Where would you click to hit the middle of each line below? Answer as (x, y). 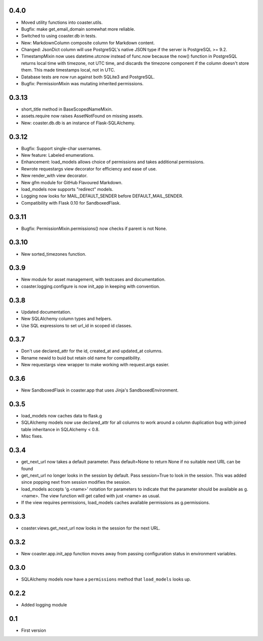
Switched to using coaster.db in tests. (59, 36)
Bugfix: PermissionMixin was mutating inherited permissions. (82, 84)
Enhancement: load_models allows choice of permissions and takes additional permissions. (113, 162)
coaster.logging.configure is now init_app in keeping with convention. (91, 286)
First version (34, 630)
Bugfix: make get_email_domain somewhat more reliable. (78, 29)
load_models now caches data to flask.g (62, 416)
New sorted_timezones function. (54, 254)
